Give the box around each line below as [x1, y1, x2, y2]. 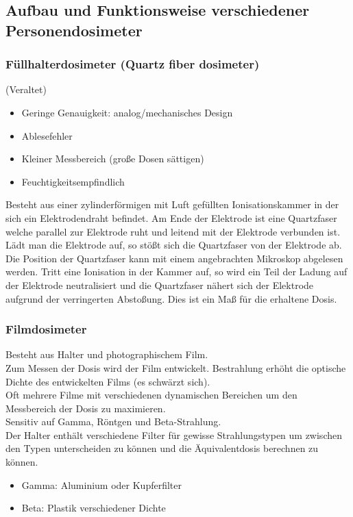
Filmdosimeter [5, 320, 87, 338]
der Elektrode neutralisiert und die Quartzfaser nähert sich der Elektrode [5, 277, 314, 292]
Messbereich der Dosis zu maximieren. [5, 401, 166, 415]
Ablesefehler [21, 128, 73, 142]
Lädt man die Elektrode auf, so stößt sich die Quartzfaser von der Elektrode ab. [5, 238, 342, 252]
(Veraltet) [5, 82, 47, 97]
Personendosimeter [5, 19, 143, 40]
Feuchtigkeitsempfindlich [21, 174, 125, 188]
